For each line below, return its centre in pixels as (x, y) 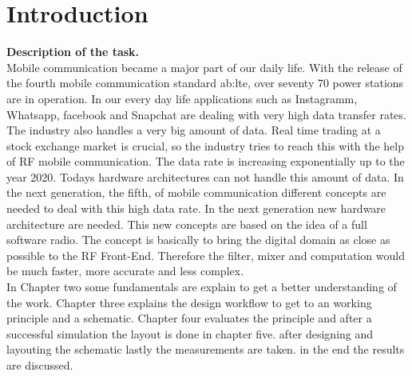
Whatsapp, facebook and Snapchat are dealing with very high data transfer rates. (206, 114)
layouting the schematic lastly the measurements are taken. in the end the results (206, 349)
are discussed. (40, 365)
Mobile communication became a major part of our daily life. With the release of (204, 67)
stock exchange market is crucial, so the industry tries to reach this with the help (206, 145)
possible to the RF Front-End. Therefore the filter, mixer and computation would (206, 255)
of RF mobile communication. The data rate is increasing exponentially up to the (206, 161)
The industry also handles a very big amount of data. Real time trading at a (194, 130)
